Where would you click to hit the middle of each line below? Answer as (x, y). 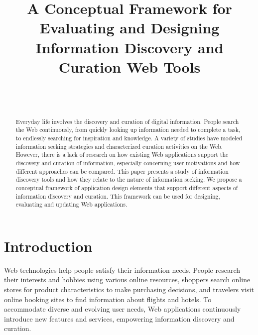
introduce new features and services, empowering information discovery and (119, 318)
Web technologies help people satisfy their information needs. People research (122, 270)
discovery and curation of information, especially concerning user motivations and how (128, 163)
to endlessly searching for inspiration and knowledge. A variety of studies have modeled (129, 138)
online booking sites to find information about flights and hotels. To (108, 299)
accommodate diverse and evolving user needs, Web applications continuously (123, 309)
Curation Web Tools (129, 66)
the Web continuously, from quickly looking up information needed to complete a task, (128, 130)
